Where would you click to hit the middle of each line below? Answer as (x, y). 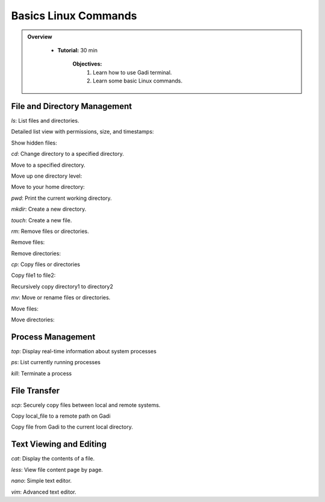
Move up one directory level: (47, 176)
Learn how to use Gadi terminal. (132, 72)
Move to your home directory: (48, 187)
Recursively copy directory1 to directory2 (62, 287)
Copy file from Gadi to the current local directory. (72, 427)
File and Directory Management (72, 106)
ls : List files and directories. (45, 121)
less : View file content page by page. (57, 469)
